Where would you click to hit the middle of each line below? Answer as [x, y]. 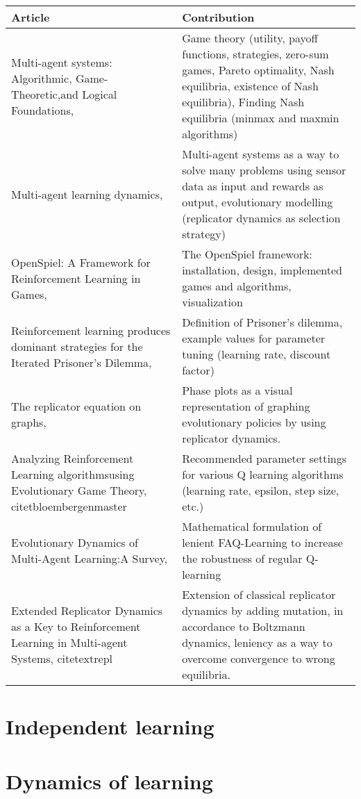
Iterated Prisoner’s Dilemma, [82, 362]
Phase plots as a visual [237, 390]
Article [31, 17]
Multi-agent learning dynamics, [87, 194]
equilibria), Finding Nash [243, 102]
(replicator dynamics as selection [261, 218]
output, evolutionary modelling [258, 202]
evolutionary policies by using [254, 422]
